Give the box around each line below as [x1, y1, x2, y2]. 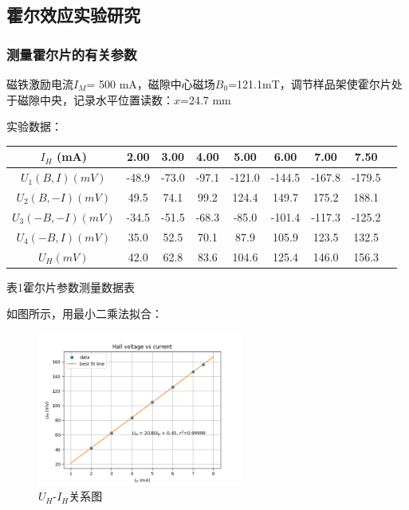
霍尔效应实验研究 [6, 2, 140, 27]
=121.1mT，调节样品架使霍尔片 [228, 76, 391, 92]
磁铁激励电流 [6, 76, 73, 92]
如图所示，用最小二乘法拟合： [6, 305, 163, 322]
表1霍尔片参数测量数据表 [6, 278, 135, 295]
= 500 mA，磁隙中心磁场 [86, 76, 215, 92]
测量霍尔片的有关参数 [6, 44, 137, 64]
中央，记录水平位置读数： [39, 91, 174, 108]
